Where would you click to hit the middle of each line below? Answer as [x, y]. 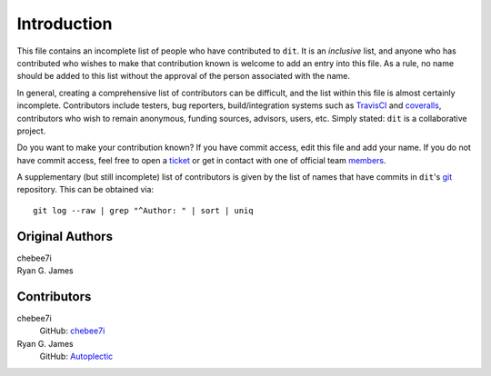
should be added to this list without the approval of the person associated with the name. [183, 76]
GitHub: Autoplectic [76, 356]
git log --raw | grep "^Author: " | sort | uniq [143, 210]
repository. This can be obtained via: [85, 190]
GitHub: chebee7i [72, 331]
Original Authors [65, 236]
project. [31, 131]
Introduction [65, 24]
